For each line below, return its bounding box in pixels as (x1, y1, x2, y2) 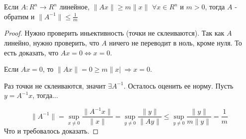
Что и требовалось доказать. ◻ (4, 126, 99, 136)
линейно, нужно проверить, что (4, 38, 99, 48)
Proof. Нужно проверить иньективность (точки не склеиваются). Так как (4, 28, 225, 38)
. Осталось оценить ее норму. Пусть (123, 80, 234, 91)
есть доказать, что (4, 47, 59, 57)
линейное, (59, 1, 90, 11)
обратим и (4, 11, 35, 21)
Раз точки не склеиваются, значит (4, 80, 106, 91)
